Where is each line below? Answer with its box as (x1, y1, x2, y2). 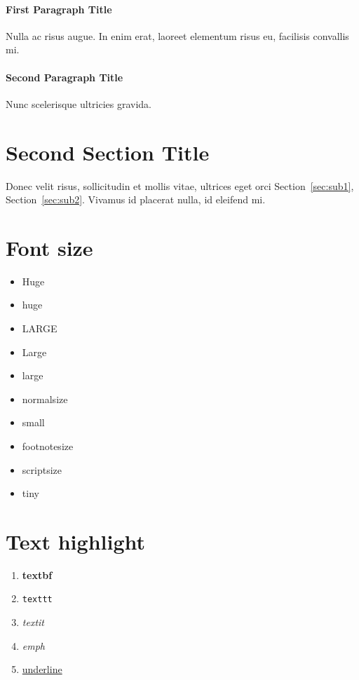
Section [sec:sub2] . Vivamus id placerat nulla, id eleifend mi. (6, 192, 266, 207)
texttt (22, 594, 53, 605)
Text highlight (6, 526, 145, 555)
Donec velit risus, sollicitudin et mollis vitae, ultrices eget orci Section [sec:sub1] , (6, 178, 354, 193)
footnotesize (22, 438, 74, 453)
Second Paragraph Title (6, 69, 123, 84)
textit (22, 615, 44, 630)
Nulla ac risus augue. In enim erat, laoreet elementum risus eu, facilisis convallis (6, 28, 349, 43)
